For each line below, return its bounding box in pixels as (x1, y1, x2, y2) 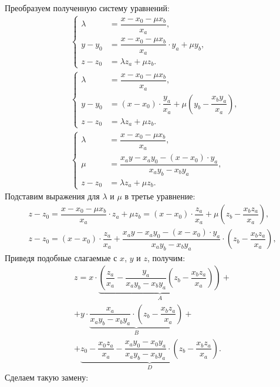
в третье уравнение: (124, 190, 195, 202)
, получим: (147, 251, 185, 263)
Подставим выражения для (5, 190, 100, 202)
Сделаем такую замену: (5, 371, 89, 383)
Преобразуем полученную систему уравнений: (5, 2, 170, 14)
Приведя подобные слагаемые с (5, 251, 117, 263)
